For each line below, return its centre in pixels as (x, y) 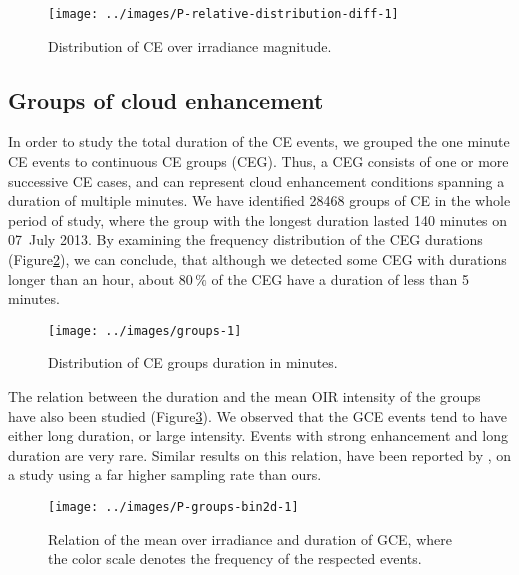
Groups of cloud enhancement (166, 99)
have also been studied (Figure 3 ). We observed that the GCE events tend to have (258, 415)
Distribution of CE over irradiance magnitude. (190, 45)
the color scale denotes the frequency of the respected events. (235, 558)
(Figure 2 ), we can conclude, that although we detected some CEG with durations (257, 259)
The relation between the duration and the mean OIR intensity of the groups (244, 396)
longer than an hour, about (91, 278)
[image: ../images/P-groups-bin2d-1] (173, 507)
